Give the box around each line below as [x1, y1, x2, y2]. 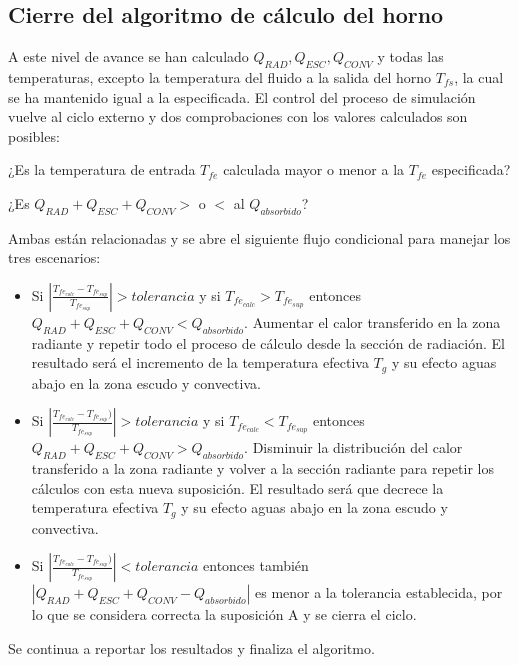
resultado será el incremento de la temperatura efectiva [31, 352, 369, 373]
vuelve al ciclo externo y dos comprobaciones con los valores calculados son [8, 106, 468, 127]
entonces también [203, 555, 309, 576]
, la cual [454, 67, 504, 87]
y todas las [377, 46, 444, 67]
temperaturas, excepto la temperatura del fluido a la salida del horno [8, 67, 432, 87]
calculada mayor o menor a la [223, 159, 405, 180]
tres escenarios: [8, 247, 101, 268]
